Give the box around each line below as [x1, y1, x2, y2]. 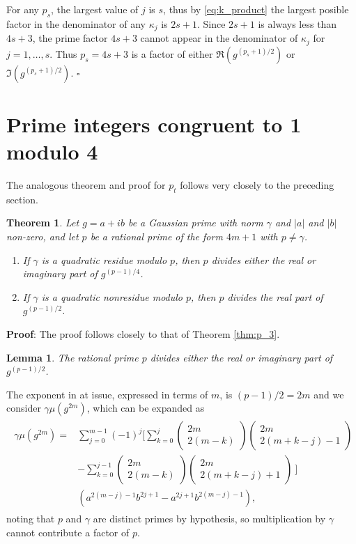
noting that [6, 511, 55, 526]
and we [314, 387, 344, 401]
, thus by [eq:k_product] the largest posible [163, 2, 349, 16]
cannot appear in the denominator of [140, 31, 298, 45]
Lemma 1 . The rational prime [6, 350, 139, 364]
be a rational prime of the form [90, 229, 223, 243]
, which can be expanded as [86, 401, 205, 415]
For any [6, 2, 39, 16]
